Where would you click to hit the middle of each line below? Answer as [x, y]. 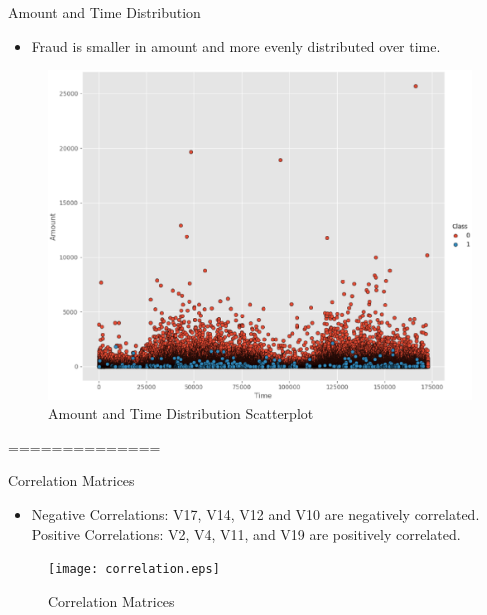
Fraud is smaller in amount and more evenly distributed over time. [236, 45]
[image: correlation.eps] [134, 569]
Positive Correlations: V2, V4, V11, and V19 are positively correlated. [246, 533]
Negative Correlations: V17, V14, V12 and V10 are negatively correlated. [255, 514]
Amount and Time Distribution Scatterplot [181, 413]
